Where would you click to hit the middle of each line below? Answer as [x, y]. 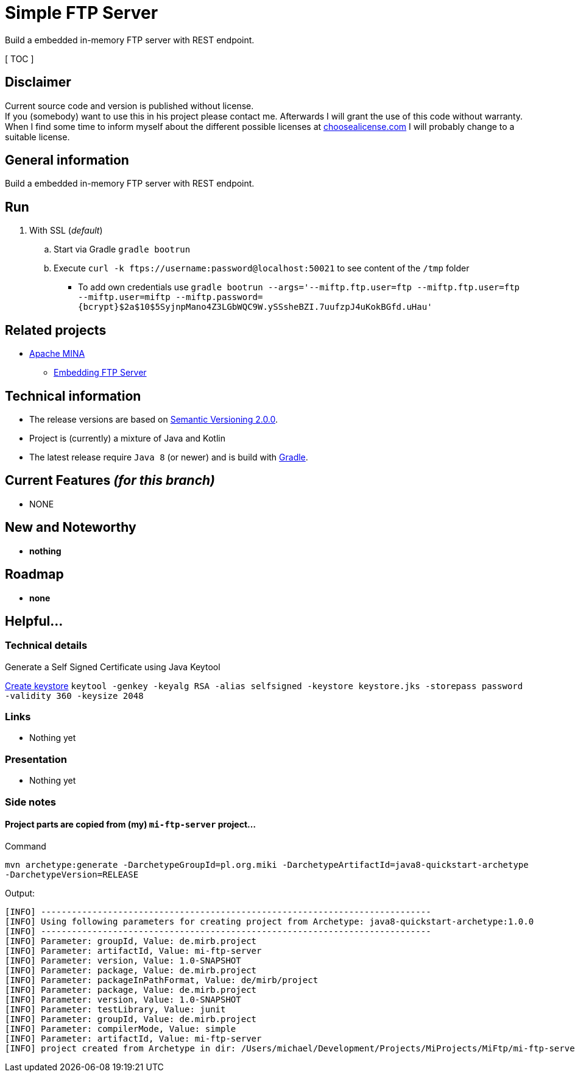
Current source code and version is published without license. [129, 106]
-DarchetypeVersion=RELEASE [72, 874]
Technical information [73, 396]
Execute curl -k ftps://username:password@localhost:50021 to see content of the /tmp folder [262, 268]
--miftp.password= [219, 297]
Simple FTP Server [82, 13]
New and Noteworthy [71, 528]
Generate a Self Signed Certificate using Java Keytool [113, 667]
